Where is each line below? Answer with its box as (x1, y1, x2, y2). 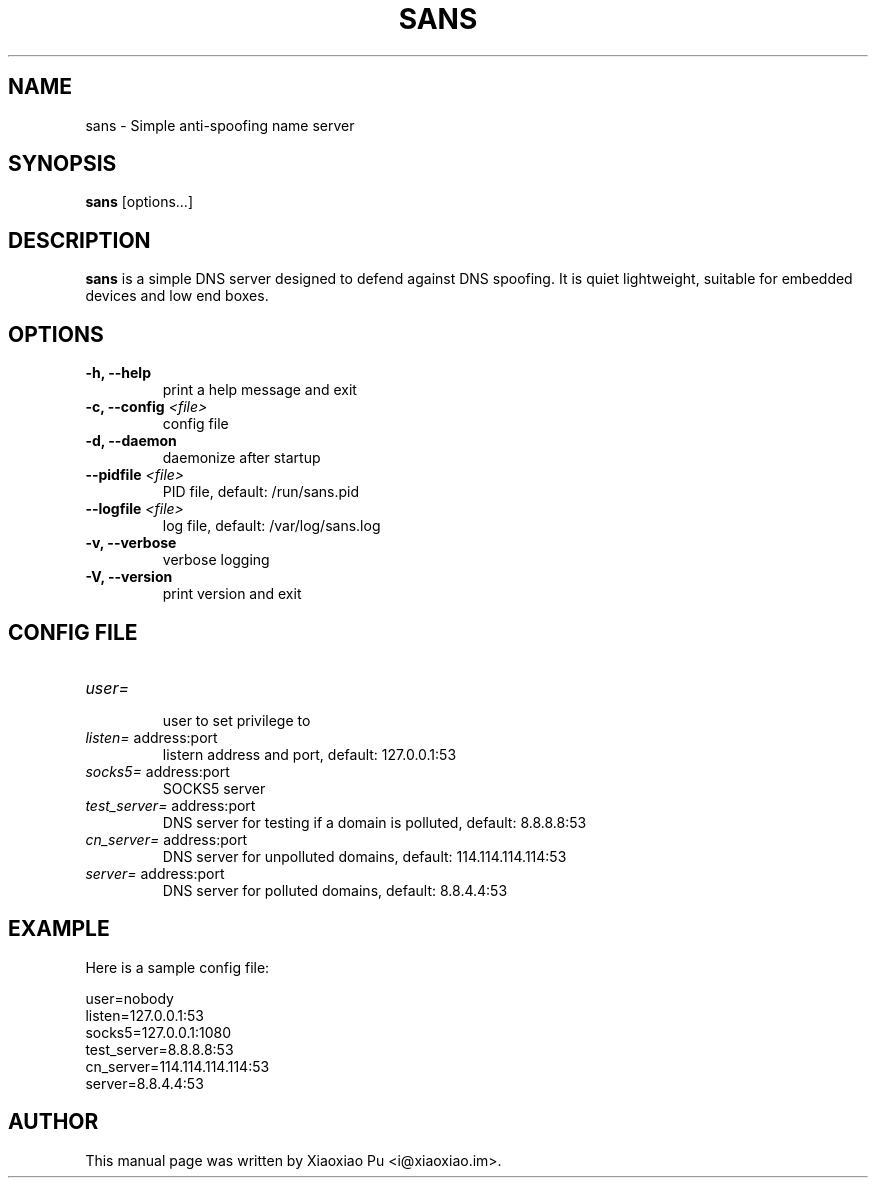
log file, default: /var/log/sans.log (162, 517, 381, 535)
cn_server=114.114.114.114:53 (85, 1057, 270, 1075)
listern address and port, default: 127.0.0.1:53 (162, 745, 457, 763)
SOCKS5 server (162, 779, 266, 797)
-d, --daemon (85, 432, 177, 450)
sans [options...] (85, 193, 194, 211)
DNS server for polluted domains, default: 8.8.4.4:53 (162, 881, 508, 899)
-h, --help (85, 364, 151, 382)
